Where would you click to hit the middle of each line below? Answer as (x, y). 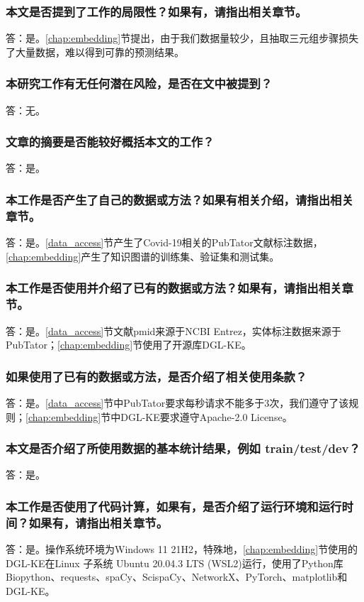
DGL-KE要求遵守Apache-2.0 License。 (206, 416)
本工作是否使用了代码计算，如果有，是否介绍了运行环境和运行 (174, 506)
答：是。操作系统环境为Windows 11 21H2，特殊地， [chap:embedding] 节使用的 (182, 549)
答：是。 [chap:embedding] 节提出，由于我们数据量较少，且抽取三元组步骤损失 (182, 38)
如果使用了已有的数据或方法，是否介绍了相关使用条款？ (157, 376)
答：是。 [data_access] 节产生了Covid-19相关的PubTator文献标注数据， (164, 242)
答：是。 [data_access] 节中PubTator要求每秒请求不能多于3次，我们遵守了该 (177, 402)
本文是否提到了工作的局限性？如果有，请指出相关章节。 (157, 11)
